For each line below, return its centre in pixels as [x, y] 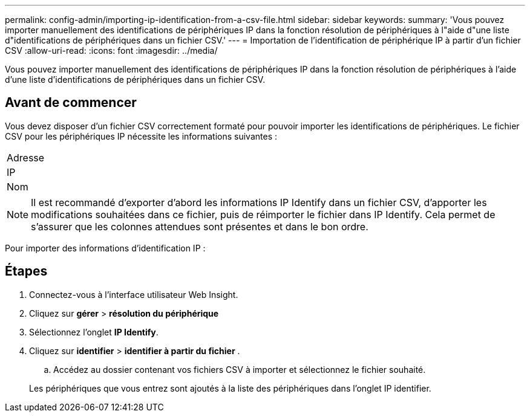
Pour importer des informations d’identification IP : [105, 248]
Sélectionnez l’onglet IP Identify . [94, 332]
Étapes [26, 271]
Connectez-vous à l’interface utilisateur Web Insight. [134, 294]
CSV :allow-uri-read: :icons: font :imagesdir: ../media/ [111, 50]
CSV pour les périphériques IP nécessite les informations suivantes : [141, 136]
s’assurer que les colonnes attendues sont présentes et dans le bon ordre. [200, 226]
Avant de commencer [71, 103]
